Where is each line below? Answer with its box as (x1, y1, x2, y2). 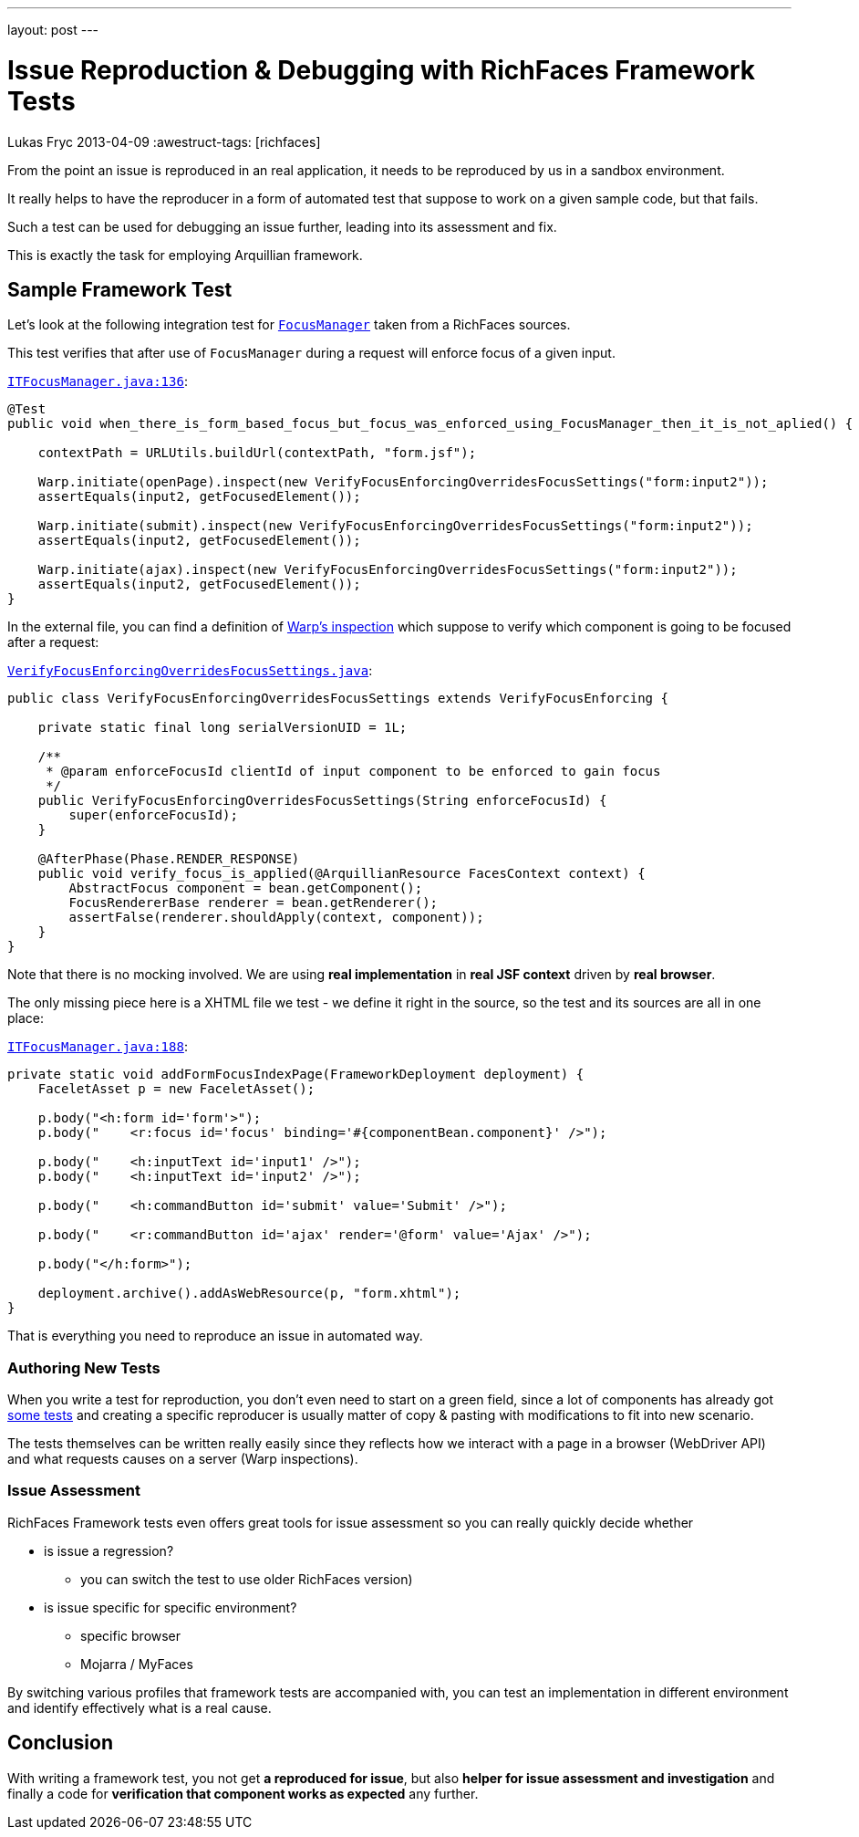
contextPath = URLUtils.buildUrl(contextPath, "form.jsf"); (37, 445, 477, 461)
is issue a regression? (44, 1542, 174, 1559)
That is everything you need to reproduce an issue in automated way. (7, 1328, 423, 1344)
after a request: (7, 634, 99, 651)
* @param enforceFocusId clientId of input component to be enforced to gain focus (46, 764, 661, 779)
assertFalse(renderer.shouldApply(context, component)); (68, 910, 484, 925)
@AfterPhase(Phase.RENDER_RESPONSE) (37, 851, 300, 867)
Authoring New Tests (7, 1358, 160, 1377)
